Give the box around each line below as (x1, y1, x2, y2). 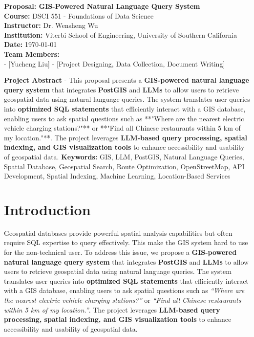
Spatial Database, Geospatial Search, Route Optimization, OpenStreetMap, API (4, 161, 245, 171)
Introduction (4, 199, 91, 219)
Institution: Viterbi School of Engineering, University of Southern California (4, 29, 237, 40)
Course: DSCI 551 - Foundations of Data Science (4, 10, 154, 21)
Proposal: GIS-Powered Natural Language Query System (4, 1, 200, 11)
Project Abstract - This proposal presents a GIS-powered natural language (4, 75, 249, 85)
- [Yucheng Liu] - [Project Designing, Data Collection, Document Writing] (4, 58, 225, 68)
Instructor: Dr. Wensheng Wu (4, 20, 98, 30)
